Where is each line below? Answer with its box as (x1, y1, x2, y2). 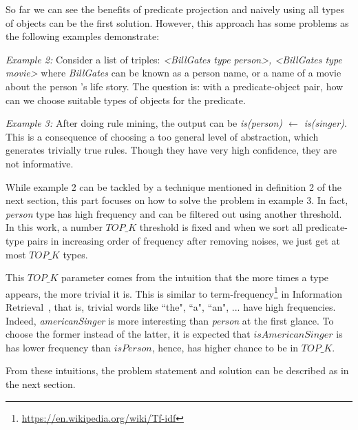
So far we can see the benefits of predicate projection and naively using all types (6, 2, 344, 16)
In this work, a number (6, 220, 103, 234)
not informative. (6, 156, 74, 170)
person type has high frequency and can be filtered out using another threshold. (6, 206, 342, 221)
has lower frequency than (6, 340, 111, 354)
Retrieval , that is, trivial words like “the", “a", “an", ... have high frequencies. (6, 299, 336, 314)
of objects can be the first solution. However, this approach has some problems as (6, 15, 349, 30)
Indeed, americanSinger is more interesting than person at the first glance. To (6, 313, 334, 327)
